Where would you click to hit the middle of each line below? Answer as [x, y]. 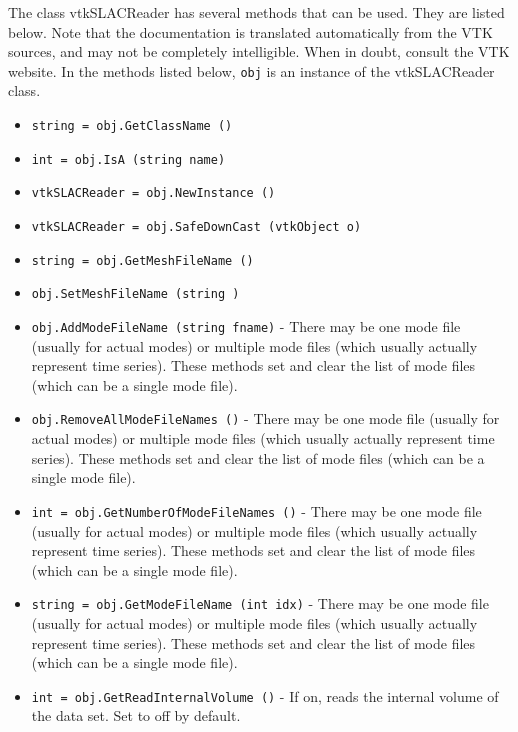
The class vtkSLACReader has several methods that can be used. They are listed [256, 12]
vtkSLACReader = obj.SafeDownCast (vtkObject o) [196, 227]
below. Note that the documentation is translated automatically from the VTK [250, 31]
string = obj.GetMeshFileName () [142, 260]
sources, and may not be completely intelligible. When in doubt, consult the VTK [259, 51]
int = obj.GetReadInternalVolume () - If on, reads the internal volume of [265, 695]
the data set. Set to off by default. [136, 715]
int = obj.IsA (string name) [128, 159]
